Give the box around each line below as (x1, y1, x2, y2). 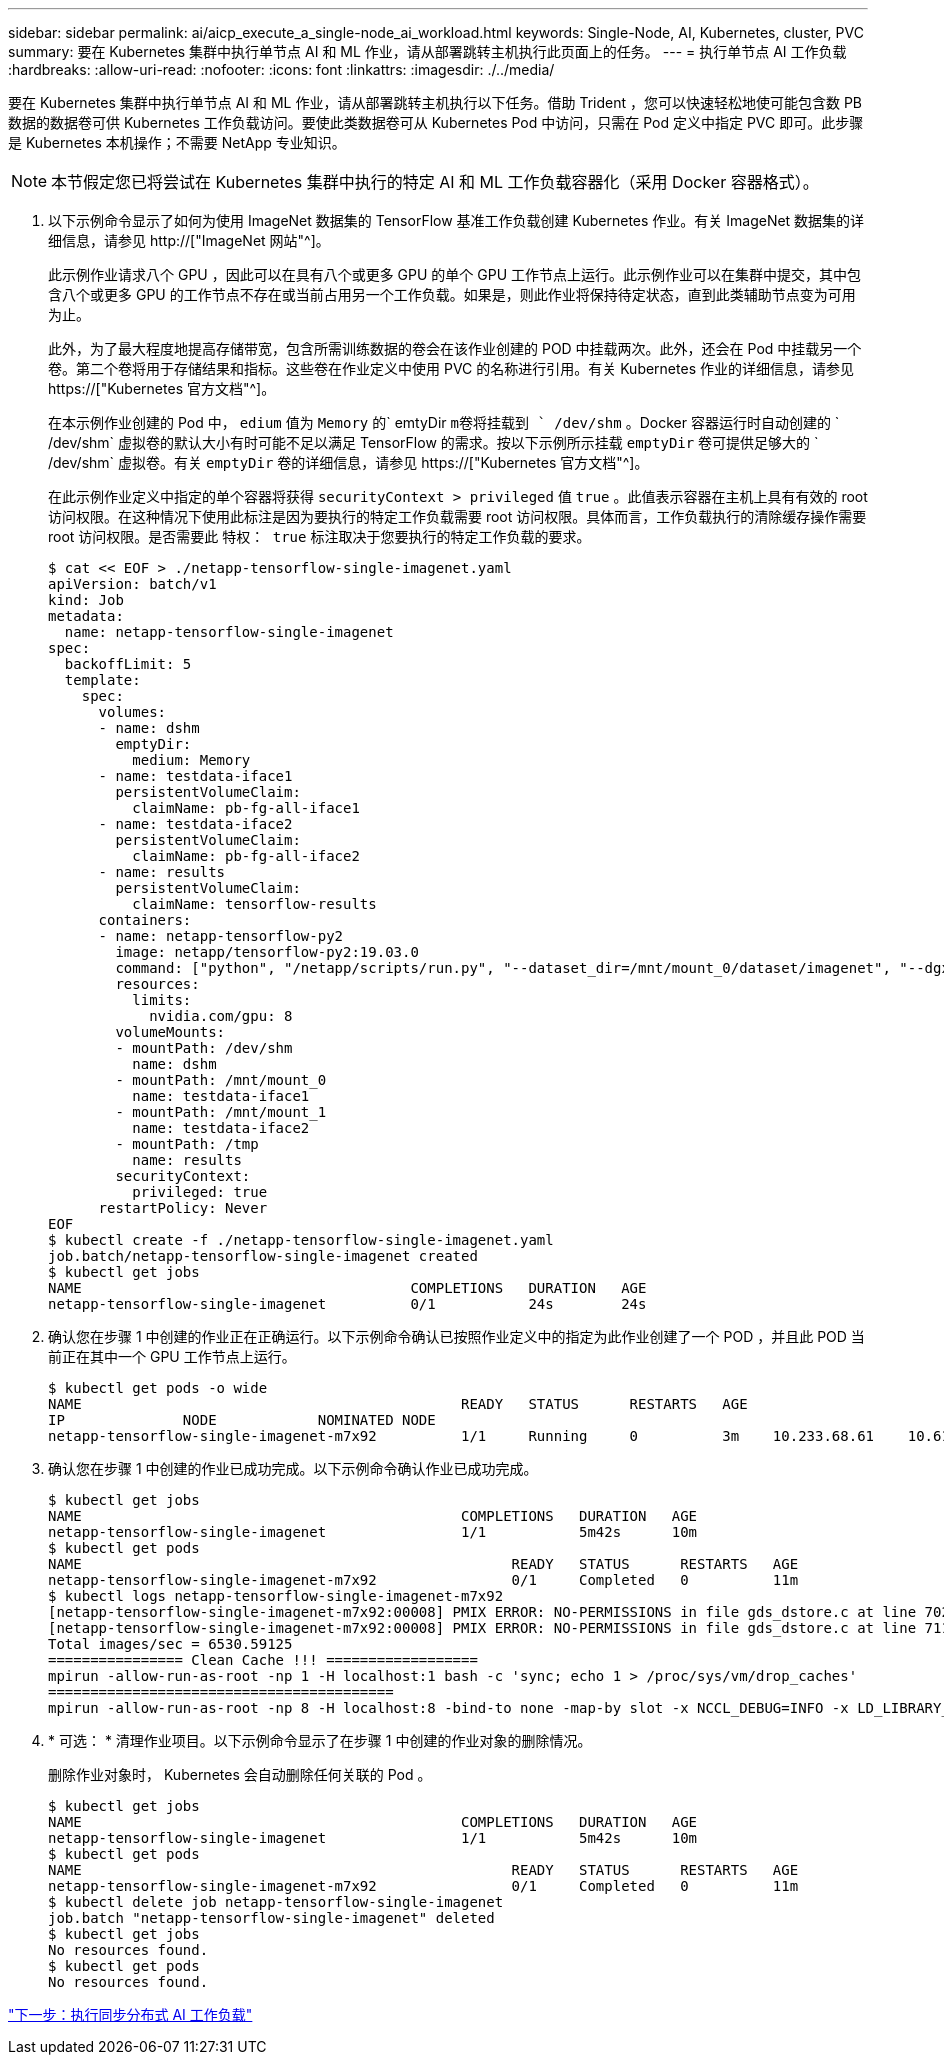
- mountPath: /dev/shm (115, 1040, 293, 1056)
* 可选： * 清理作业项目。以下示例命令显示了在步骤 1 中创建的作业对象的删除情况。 (48, 1732, 592, 1749)
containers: (98, 912, 192, 928)
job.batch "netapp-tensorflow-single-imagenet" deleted (48, 1910, 495, 1926)
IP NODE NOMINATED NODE (48, 1412, 436, 1428)
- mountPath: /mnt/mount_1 (115, 1104, 327, 1120)
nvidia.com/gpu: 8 (149, 1008, 293, 1024)
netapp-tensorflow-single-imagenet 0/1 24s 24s (48, 1296, 647, 1312)
